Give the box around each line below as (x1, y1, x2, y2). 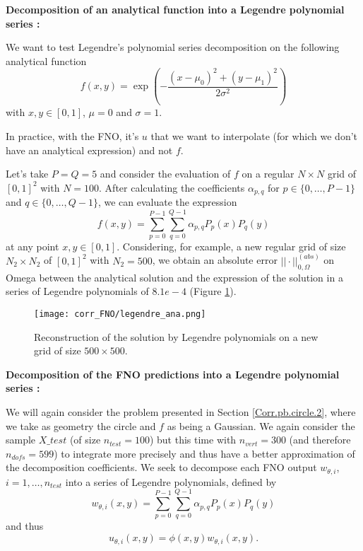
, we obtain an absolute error (152, 253, 278, 267)
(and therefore (289, 432, 351, 447)
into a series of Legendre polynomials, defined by (65, 474, 277, 489)
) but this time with (149, 432, 237, 447)
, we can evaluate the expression (97, 195, 237, 209)
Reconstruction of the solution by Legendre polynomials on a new (34, 329, 319, 344)
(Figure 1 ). (189, 284, 237, 298)
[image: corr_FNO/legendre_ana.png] (34, 308, 206, 319)
